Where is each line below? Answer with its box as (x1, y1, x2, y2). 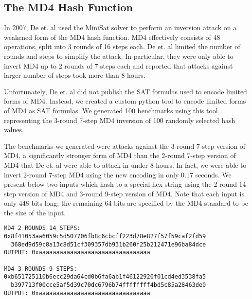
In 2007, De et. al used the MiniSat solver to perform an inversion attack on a (4, 22, 237, 33)
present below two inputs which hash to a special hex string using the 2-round (4, 179, 237, 189)
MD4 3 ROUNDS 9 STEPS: (4, 265, 77, 272)
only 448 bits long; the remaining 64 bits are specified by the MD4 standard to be (4, 198, 248, 208)
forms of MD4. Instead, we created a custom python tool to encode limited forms (4, 96, 246, 106)
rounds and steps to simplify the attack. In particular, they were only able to (4, 51, 234, 61)
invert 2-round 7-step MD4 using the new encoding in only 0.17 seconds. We (4, 169, 232, 179)
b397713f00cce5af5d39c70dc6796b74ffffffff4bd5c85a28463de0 (11, 281, 206, 289)
